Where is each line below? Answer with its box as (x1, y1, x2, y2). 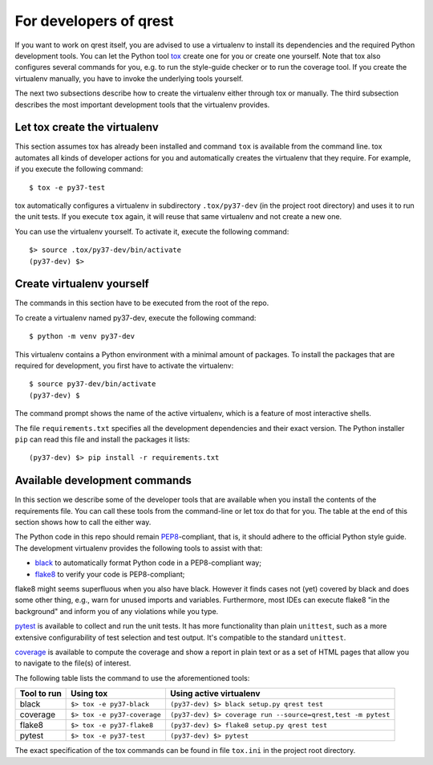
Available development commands (14, 474, 192, 487)
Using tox (71, 688, 108, 699)
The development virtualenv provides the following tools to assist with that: (14, 543, 263, 553)
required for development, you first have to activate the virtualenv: (14, 361, 234, 370)
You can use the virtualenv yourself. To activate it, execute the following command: (14, 226, 289, 236)
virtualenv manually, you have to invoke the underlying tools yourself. (14, 73, 244, 83)
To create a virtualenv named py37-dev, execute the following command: (14, 313, 257, 323)
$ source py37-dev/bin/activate (29, 380, 156, 389)
